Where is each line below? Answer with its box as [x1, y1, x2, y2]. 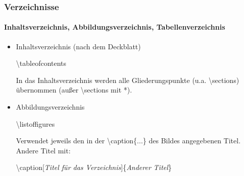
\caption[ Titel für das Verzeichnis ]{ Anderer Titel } [16, 162, 172, 172]
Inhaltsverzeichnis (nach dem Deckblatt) [16, 41, 141, 51]
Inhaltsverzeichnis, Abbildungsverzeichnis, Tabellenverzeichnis [4, 22, 225, 32]
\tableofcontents [16, 58, 67, 68]
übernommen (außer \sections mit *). [16, 84, 132, 95]
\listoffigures [16, 118, 55, 129]
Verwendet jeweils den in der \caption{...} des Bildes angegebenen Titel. [16, 135, 241, 146]
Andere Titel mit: [16, 145, 71, 155]
